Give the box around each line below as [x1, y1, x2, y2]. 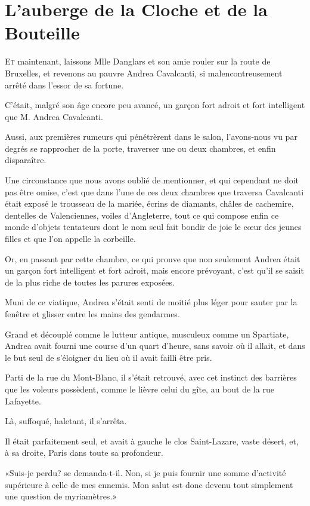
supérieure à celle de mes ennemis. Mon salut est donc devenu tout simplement [5, 478, 293, 490]
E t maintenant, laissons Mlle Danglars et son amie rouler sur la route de [5, 55, 271, 68]
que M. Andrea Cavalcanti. [5, 110, 103, 122]
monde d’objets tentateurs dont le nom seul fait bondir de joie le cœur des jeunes [5, 220, 302, 233]
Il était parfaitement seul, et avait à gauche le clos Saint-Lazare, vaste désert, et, [5, 434, 299, 447]
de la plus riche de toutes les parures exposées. [5, 275, 175, 288]
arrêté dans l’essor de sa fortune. [5, 78, 124, 91]
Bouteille [5, 20, 80, 45]
